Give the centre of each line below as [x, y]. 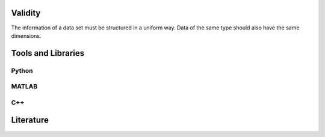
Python [22, 70]
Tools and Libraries [48, 53]
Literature [30, 120]
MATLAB [24, 87]
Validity [26, 13]
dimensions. [26, 35]
